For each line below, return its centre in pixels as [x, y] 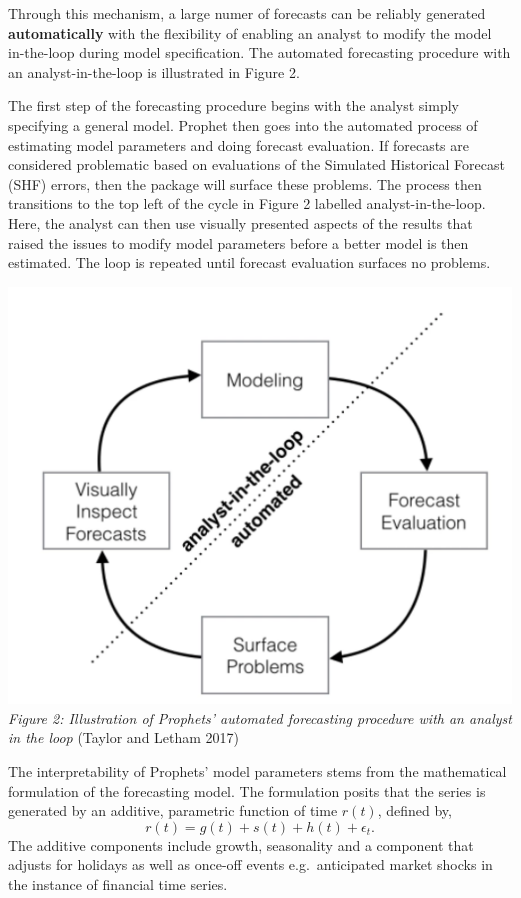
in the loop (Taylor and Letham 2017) [124, 737]
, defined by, [414, 810]
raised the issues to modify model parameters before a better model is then [238, 242]
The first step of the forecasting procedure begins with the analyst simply [233, 105]
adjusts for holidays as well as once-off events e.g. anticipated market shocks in [250, 864]
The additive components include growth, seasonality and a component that [241, 844]
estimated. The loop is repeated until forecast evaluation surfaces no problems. [249, 262]
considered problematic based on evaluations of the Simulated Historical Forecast [256, 164]
